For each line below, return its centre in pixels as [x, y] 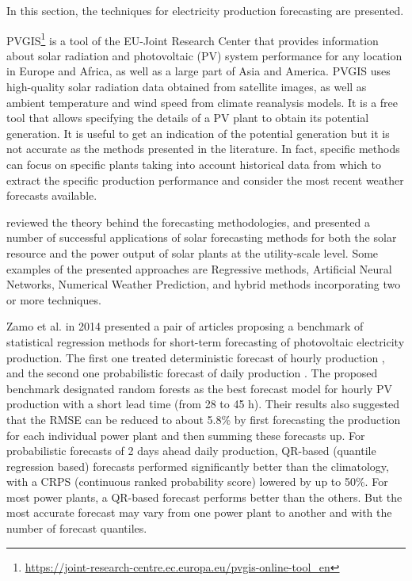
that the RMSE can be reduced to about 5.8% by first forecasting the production [204, 419]
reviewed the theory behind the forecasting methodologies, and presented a [188, 222]
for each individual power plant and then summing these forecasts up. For [186, 435]
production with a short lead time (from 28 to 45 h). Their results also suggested [203, 404]
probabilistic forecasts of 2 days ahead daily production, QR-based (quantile [191, 451]
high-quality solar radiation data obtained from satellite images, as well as [187, 87]
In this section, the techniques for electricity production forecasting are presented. [205, 10]
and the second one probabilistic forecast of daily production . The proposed [192, 373]
